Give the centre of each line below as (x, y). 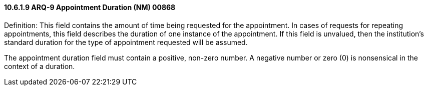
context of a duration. (40, 66)
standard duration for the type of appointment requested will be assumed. (126, 42)
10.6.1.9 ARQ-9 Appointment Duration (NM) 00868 (90, 7)
